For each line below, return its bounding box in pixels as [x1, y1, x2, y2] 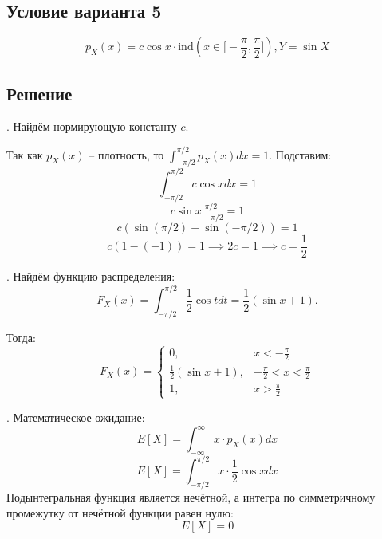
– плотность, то [89, 146, 164, 163]
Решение [6, 81, 73, 105]
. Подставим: [269, 146, 332, 163]
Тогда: [6, 329, 36, 345]
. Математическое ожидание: [6, 409, 145, 426]
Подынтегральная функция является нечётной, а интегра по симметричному [6, 489, 376, 506]
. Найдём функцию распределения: [6, 267, 175, 284]
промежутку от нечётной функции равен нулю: [6, 504, 234, 521]
